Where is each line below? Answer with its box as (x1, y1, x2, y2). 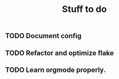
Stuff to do (62, 3, 107, 15)
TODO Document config (5, 31, 82, 40)
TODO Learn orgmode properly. (5, 65, 106, 74)
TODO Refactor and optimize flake (5, 48, 114, 57)
